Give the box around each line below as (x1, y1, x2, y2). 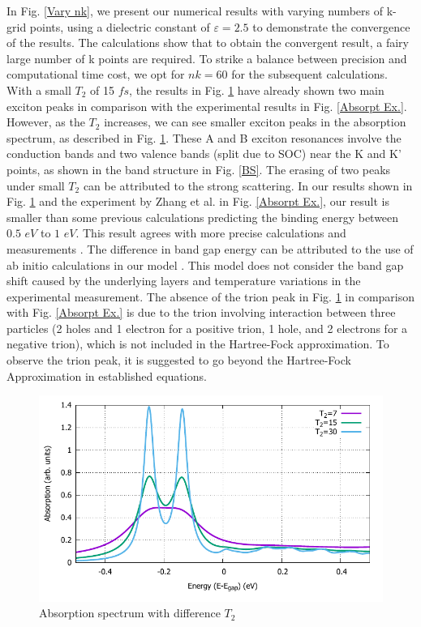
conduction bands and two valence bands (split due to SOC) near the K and (6, 145, 386, 162)
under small (6, 177, 65, 194)
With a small (6, 81, 71, 98)
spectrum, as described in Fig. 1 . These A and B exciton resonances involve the (6, 129, 402, 146)
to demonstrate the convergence (252, 18, 410, 35)
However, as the (6, 113, 85, 130)
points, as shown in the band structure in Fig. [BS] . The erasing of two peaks (6, 160, 391, 177)
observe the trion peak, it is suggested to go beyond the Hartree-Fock (6, 352, 351, 369)
